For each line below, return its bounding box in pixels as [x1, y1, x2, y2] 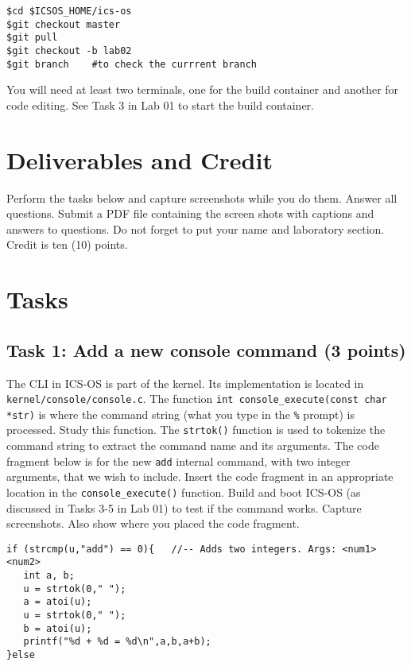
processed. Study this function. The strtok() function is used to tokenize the [6, 421, 386, 438]
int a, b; [23, 570, 75, 582]
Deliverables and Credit [6, 143, 273, 176]
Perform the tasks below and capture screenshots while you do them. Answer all [6, 189, 397, 206]
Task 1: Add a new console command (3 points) [6, 337, 406, 362]
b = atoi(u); [23, 622, 92, 634]
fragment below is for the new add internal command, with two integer [6, 452, 351, 469]
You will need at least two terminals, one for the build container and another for [6, 81, 399, 98]
